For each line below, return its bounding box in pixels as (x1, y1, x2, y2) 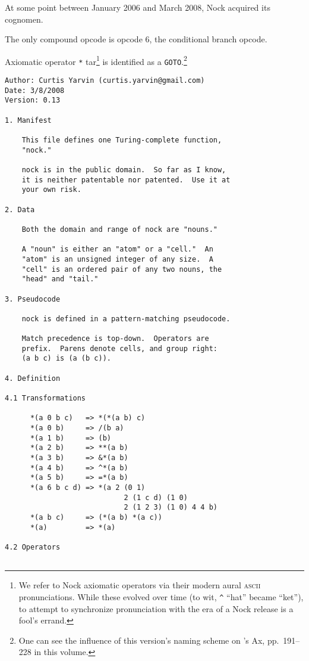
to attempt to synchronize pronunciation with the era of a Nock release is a (18, 602, 294, 615)
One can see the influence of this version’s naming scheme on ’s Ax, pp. (18, 634, 279, 646)
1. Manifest (5, 116, 52, 125)
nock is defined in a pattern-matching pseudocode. (21, 314, 231, 323)
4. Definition (5, 374, 61, 383)
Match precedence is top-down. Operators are (21, 334, 209, 343)
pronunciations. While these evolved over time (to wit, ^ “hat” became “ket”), (18, 590, 304, 603)
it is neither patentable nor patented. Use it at (21, 175, 231, 184)
